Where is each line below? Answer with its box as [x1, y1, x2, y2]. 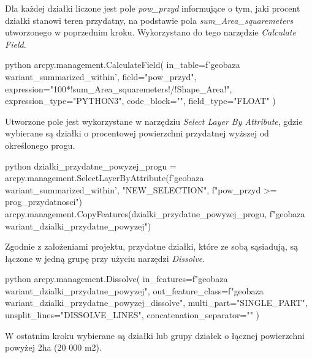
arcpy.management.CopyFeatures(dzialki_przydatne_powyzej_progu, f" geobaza [5, 207, 305, 220]
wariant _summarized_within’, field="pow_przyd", [5, 70, 197, 83]
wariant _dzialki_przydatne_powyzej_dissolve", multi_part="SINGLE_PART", [5, 296, 308, 309]
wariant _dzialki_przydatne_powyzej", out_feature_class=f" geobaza [5, 284, 264, 297]
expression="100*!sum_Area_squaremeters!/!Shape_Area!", [5, 82, 232, 95]
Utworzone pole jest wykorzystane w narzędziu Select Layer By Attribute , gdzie [5, 114, 303, 127]
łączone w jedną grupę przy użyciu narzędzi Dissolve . [5, 252, 205, 264]
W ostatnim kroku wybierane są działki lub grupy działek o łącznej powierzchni [5, 329, 305, 341]
